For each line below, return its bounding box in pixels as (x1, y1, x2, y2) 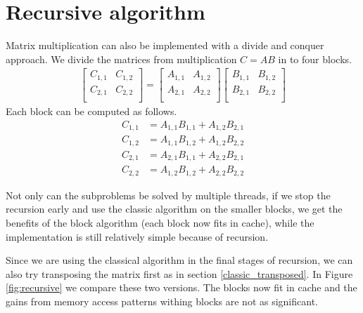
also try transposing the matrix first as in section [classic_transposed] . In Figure (6, 266, 353, 281)
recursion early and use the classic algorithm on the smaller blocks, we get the (6, 201, 343, 216)
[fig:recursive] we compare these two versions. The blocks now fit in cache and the (6, 280, 357, 295)
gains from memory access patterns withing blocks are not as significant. (6, 294, 318, 309)
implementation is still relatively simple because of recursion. (6, 229, 269, 244)
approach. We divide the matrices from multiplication (6, 51, 237, 66)
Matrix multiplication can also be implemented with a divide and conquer (6, 38, 324, 53)
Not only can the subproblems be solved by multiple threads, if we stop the (6, 187, 331, 202)
